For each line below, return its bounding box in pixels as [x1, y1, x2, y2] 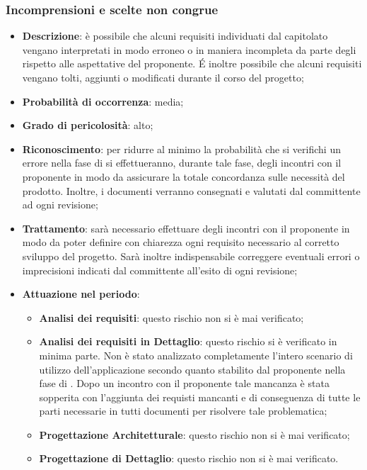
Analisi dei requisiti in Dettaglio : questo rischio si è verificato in [39, 334, 337, 349]
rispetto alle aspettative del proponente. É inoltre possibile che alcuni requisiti [22, 56, 362, 71]
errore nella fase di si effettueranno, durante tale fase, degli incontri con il [22, 155, 342, 170]
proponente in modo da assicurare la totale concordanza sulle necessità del [22, 169, 345, 184]
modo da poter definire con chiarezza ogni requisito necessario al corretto [22, 235, 339, 250]
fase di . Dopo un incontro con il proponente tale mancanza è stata [39, 376, 330, 391]
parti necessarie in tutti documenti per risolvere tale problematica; [39, 403, 327, 418]
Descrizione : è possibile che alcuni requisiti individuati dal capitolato [22, 28, 328, 43]
